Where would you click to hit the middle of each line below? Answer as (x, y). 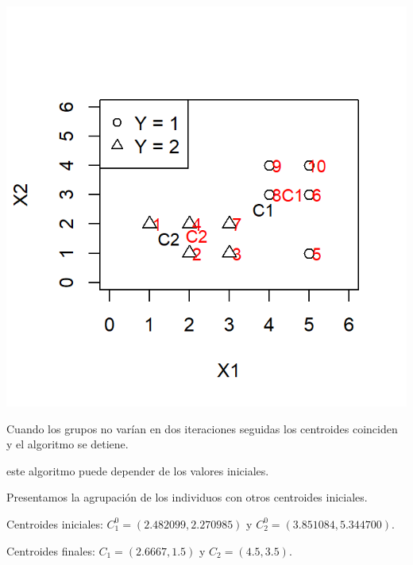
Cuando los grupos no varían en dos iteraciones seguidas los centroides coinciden (202, 428)
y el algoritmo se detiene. (68, 444)
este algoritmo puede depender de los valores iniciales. (138, 470)
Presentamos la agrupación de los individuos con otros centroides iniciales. (187, 497)
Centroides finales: (51, 550)
